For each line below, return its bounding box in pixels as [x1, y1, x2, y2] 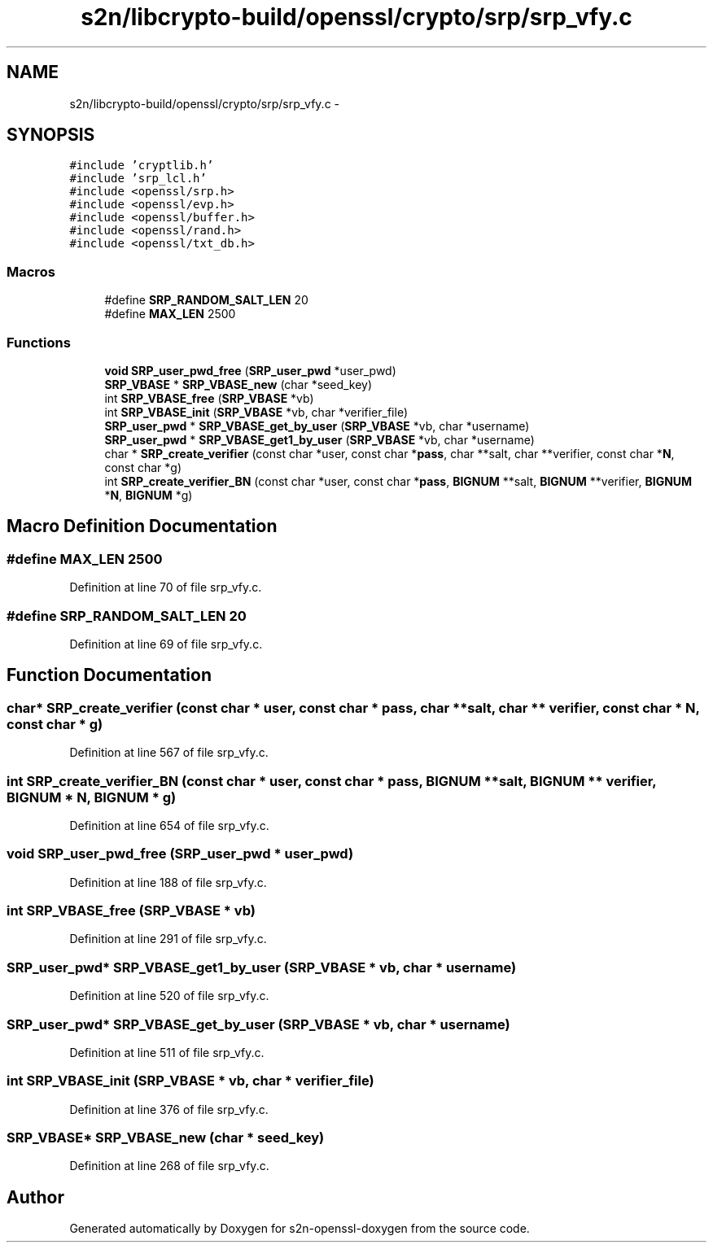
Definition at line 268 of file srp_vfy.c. [69, 1159, 269, 1173]
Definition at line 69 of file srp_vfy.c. [69, 636, 263, 651]
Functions [7, 334, 71, 351]
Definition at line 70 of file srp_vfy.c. [69, 580, 262, 595]
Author [7, 1186, 64, 1208]
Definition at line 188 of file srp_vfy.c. [69, 875, 267, 889]
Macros [7, 263, 55, 280]
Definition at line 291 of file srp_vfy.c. [69, 932, 267, 946]
